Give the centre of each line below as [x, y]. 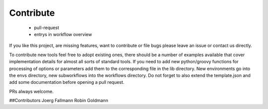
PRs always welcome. [32, 91]
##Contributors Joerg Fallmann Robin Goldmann [59, 101]
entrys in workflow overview [63, 34]
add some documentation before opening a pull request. [67, 82]
